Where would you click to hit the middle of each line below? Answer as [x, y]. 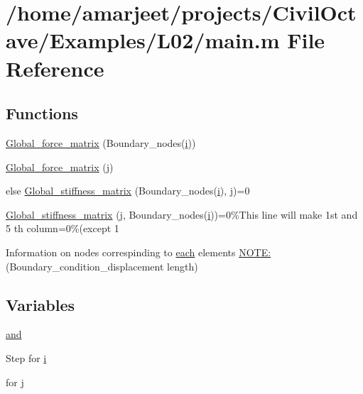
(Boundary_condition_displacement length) [102, 266]
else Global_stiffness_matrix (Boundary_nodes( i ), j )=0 [128, 191]
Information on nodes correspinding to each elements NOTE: [139, 252]
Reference [55, 68]
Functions [42, 113]
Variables [40, 304]
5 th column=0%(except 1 [63, 228]
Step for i [26, 357]
